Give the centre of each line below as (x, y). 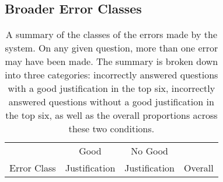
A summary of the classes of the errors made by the (111, 35)
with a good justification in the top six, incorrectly (111, 88)
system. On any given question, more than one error (111, 48)
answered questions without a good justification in (111, 102)
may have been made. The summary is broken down (111, 61)
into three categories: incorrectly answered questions (111, 75)
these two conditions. (111, 129)
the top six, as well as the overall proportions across (111, 115)
